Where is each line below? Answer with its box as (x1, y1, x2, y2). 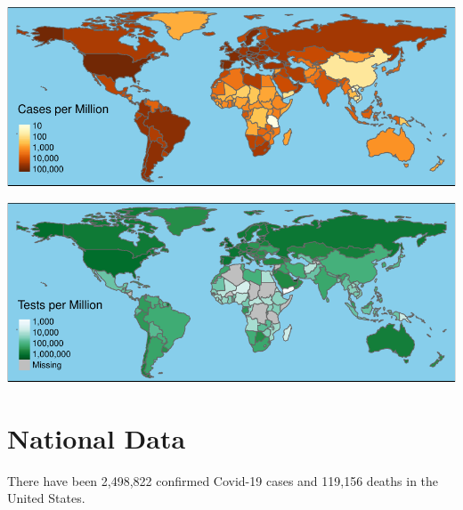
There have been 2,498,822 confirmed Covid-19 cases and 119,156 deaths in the (7, 471, 439, 490)
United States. (7, 489, 85, 507)
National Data (7, 419, 186, 456)
